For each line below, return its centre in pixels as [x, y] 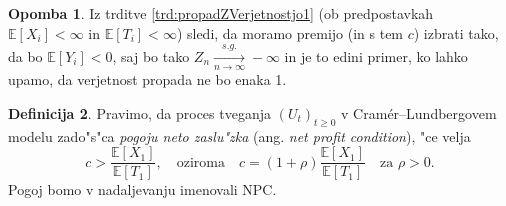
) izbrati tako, [456, 32]
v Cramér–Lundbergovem [419, 112]
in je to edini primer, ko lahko [376, 55]
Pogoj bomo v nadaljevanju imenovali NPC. [142, 189]
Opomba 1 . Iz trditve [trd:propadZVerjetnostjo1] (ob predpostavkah [221, 13]
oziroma [200, 162]
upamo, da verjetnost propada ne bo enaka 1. [147, 79]
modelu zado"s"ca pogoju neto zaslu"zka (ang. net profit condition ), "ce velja [239, 135]
